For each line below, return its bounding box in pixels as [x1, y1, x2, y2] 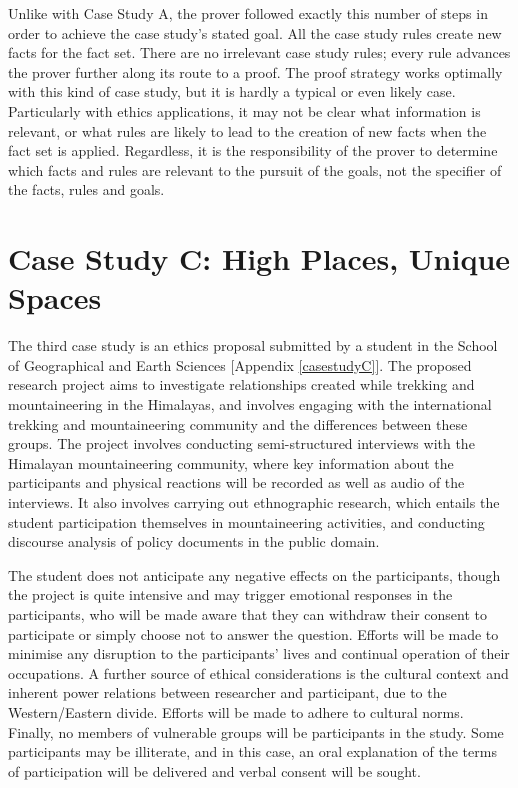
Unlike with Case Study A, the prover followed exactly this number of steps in [8, 3, 488, 23]
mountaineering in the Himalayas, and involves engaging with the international [8, 394, 492, 415]
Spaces [8, 277, 102, 318]
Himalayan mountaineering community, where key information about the [8, 452, 454, 473]
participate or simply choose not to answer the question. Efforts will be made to [8, 623, 499, 644]
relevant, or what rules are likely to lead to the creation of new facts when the [8, 120, 487, 141]
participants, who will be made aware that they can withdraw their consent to [8, 603, 488, 624]
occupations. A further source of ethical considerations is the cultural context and [8, 662, 509, 683]
